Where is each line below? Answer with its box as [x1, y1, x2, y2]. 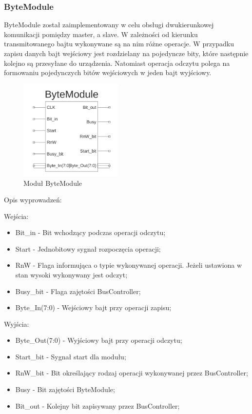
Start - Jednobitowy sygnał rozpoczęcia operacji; [15, 243, 161, 254]
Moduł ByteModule [23, 178, 82, 188]
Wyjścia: [4, 318, 29, 329]
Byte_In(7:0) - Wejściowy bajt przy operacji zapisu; [15, 302, 172, 313]
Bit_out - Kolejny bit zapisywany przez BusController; [15, 400, 180, 411]
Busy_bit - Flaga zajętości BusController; [15, 286, 141, 296]
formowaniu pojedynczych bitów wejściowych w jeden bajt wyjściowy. [4, 67, 212, 78]
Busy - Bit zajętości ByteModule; [15, 384, 115, 394]
